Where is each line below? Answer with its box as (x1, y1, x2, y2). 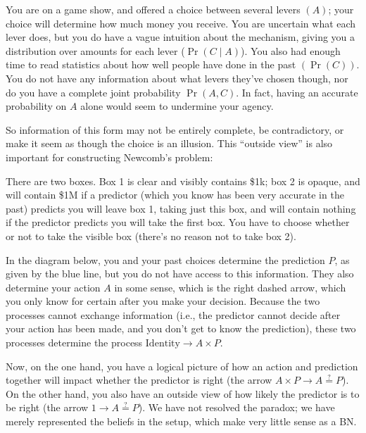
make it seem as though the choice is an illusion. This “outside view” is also (6, 136, 333, 151)
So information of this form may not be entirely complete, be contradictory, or (6, 122, 344, 137)
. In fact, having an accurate (236, 84, 358, 99)
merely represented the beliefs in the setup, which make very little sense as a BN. (6, 414, 357, 429)
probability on (6, 99, 67, 113)
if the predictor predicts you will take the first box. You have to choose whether (6, 215, 350, 230)
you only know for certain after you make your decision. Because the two (6, 294, 320, 308)
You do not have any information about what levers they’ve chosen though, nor (6, 70, 348, 85)
